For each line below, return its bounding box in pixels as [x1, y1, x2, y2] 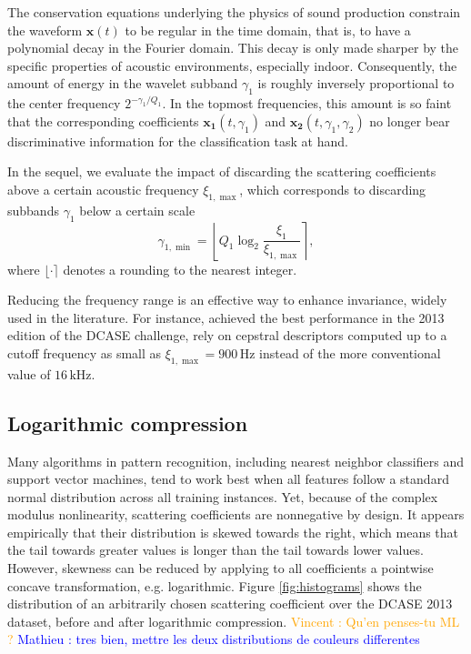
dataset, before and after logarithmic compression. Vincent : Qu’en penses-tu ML [7, 611, 460, 630]
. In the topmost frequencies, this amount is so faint [162, 94, 452, 113]
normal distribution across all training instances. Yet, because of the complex [7, 487, 438, 506]
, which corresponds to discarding [239, 179, 426, 198]
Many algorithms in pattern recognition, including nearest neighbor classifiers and [7, 451, 464, 470]
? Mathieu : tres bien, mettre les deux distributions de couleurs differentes [7, 629, 420, 649]
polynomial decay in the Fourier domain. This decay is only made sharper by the [7, 38, 459, 57]
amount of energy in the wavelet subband [7, 74, 238, 93]
